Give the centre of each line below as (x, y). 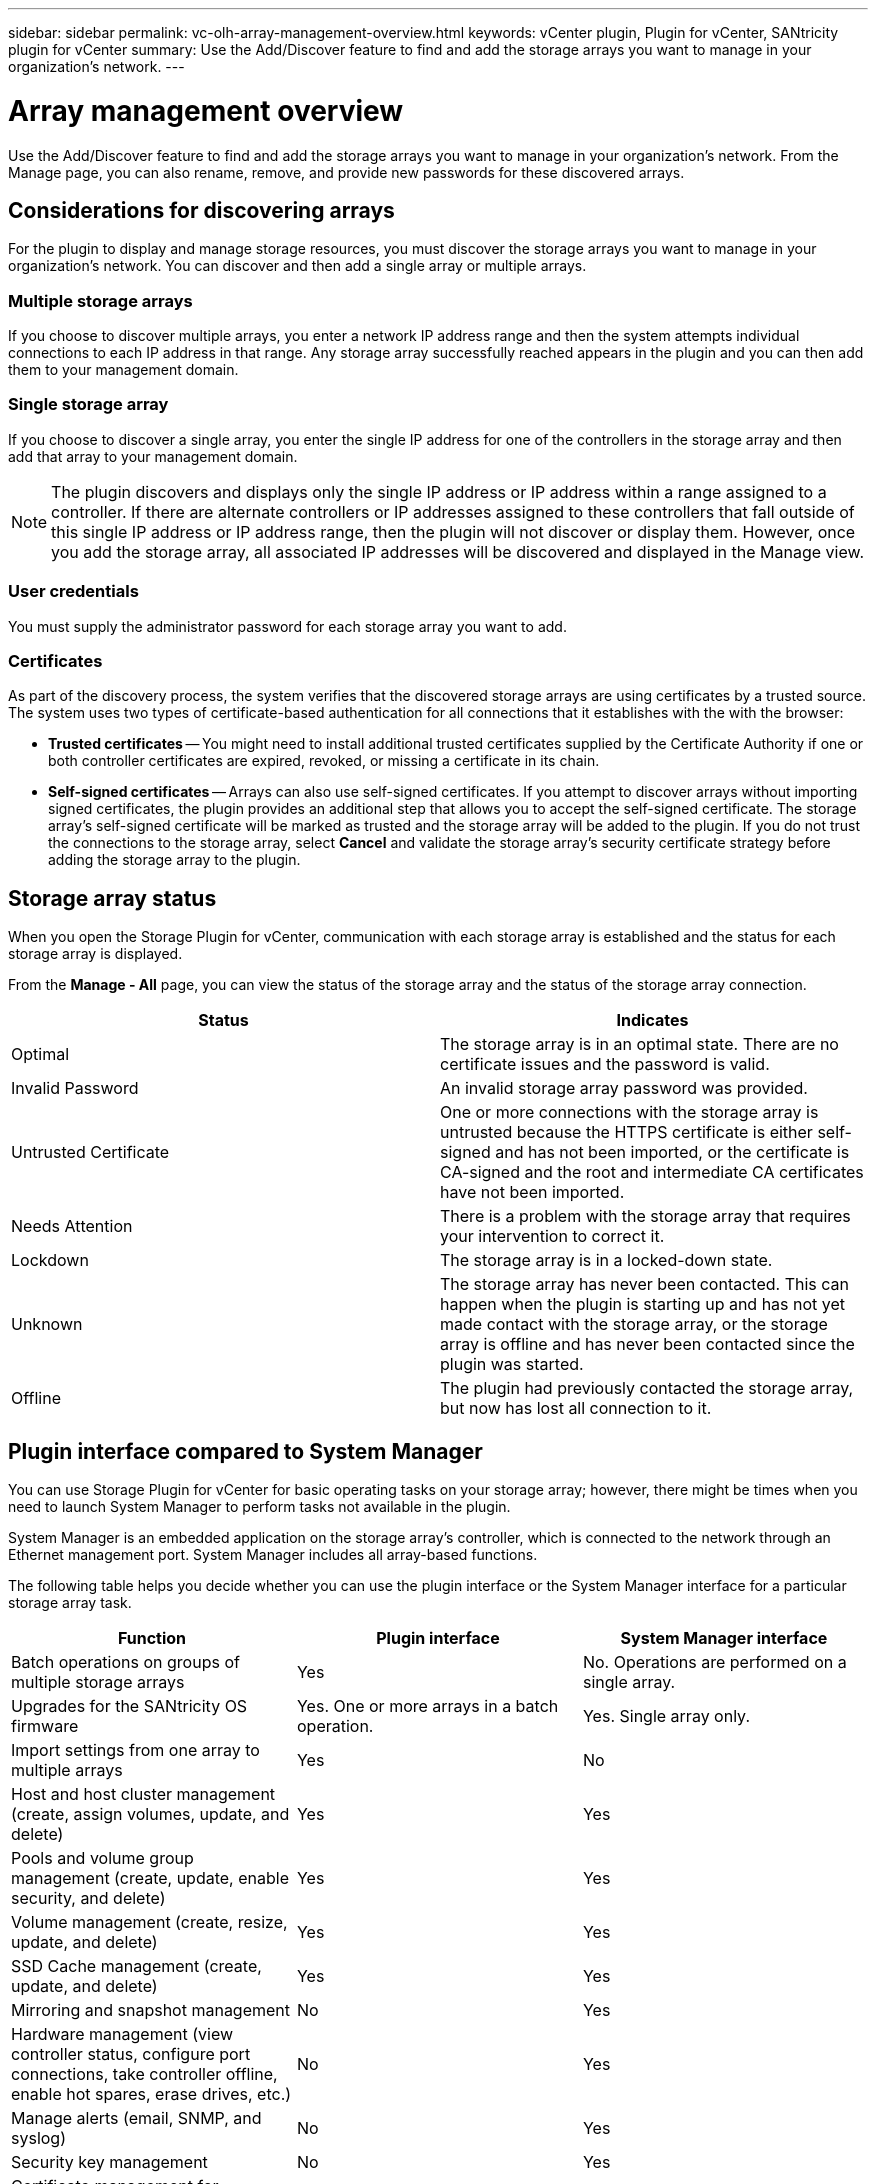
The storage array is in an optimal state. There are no (639, 1044)
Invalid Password (75, 1088)
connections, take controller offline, (144, 2074)
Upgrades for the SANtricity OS (129, 1706)
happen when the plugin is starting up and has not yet (643, 1304)
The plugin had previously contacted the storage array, (647, 1388)
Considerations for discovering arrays (201, 210)
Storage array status (112, 898)
